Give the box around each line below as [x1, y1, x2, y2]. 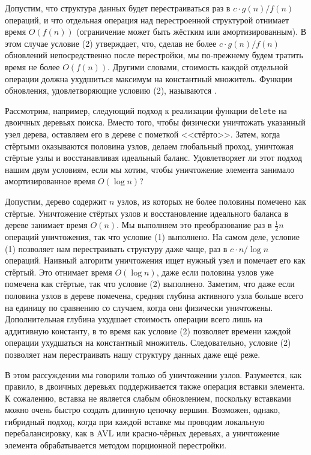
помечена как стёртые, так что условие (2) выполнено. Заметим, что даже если [5, 277, 295, 290]
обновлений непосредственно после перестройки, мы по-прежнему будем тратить [5, 49, 303, 61]
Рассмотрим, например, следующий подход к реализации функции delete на [5, 104, 287, 116]
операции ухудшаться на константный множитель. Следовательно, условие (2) [5, 336, 291, 349]
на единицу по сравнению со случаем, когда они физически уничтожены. [5, 301, 273, 313]
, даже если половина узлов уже [156, 265, 274, 278]
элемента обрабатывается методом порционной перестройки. [5, 439, 227, 451]
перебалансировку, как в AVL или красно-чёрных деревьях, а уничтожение [5, 427, 280, 439]
